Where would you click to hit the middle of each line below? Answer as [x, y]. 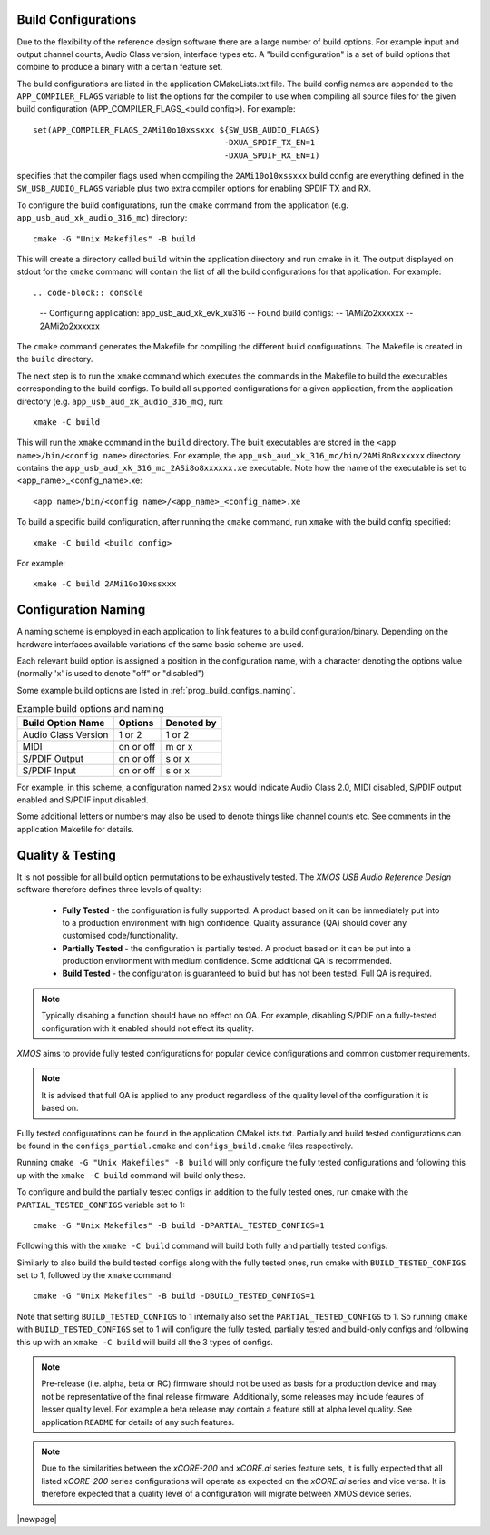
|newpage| [37, 1519]
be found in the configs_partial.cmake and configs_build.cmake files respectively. [185, 1146]
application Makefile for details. [76, 829]
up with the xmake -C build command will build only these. [132, 1175]
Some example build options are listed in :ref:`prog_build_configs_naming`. [156, 690]
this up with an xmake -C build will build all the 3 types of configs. [145, 1342]
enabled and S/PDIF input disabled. [83, 800]
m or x [179, 746]
